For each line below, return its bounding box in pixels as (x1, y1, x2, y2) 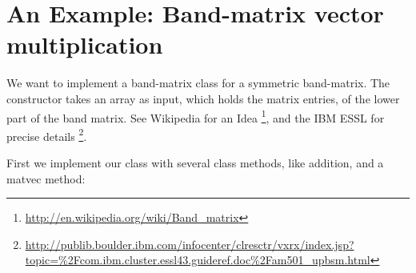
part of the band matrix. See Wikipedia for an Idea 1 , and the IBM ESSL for (6, 106, 385, 126)
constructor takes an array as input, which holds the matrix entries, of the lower (6, 90, 400, 106)
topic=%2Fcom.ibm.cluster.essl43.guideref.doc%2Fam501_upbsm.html (25, 251, 370, 268)
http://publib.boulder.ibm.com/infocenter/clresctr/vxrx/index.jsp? (25, 235, 354, 252)
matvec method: (6, 170, 86, 187)
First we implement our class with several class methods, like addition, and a (6, 155, 384, 171)
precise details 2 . (6, 125, 87, 144)
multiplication (6, 28, 163, 61)
